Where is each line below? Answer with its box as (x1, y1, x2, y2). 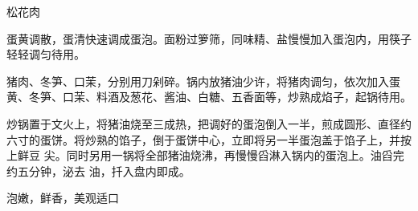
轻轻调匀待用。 (6, 46, 85, 63)
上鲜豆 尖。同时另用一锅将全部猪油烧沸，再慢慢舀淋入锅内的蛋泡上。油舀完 (6, 147, 404, 164)
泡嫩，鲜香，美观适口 (6, 189, 119, 206)
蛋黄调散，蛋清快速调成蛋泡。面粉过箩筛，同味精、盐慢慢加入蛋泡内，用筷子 (6, 30, 412, 47)
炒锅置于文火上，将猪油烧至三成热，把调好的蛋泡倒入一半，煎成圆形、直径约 (6, 115, 412, 132)
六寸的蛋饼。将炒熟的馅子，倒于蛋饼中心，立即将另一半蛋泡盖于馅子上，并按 (6, 131, 412, 148)
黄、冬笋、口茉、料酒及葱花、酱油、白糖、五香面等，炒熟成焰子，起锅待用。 (6, 88, 412, 105)
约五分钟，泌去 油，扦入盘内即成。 (6, 162, 191, 179)
